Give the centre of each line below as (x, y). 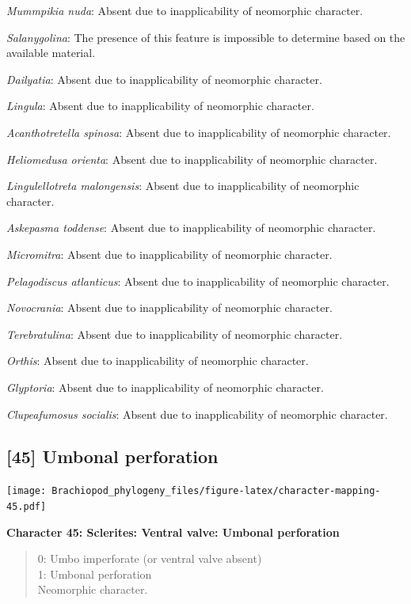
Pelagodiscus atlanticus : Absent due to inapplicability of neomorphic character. (198, 281)
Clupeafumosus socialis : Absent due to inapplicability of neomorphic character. (197, 414)
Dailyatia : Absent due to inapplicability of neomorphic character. (164, 79)
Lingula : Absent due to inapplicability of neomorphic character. (160, 106)
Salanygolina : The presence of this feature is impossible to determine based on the (206, 37)
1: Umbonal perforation (95, 574)
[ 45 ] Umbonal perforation (112, 456)
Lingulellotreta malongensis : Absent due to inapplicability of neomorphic (183, 186)
